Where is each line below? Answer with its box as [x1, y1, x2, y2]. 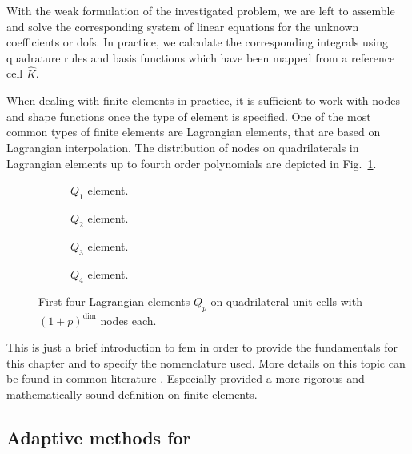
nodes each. [100, 311, 157, 328]
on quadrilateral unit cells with [210, 293, 362, 310]
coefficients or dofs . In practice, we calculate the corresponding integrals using [6, 34, 388, 50]
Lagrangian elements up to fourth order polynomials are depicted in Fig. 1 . [6, 155, 377, 171]
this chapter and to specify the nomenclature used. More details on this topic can [6, 354, 406, 371]
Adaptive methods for [6, 425, 191, 449]
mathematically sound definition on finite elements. [6, 386, 258, 403]
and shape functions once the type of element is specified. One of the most [6, 107, 371, 124]
